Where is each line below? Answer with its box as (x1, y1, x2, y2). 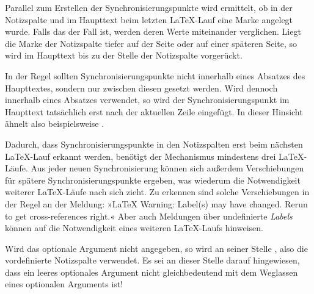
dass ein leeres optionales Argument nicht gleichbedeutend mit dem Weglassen (5, 265, 298, 278)
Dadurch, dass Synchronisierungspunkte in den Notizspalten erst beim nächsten (5, 137, 303, 150)
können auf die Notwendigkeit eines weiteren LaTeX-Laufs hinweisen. (5, 221, 263, 234)
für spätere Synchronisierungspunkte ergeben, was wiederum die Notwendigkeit (5, 173, 301, 186)
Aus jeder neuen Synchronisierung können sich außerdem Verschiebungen (31, 162, 304, 174)
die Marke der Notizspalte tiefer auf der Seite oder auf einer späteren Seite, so (5, 37, 298, 49)
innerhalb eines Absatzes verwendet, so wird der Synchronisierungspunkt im (5, 93, 290, 106)
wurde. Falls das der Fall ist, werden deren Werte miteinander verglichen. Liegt (5, 25, 301, 38)
